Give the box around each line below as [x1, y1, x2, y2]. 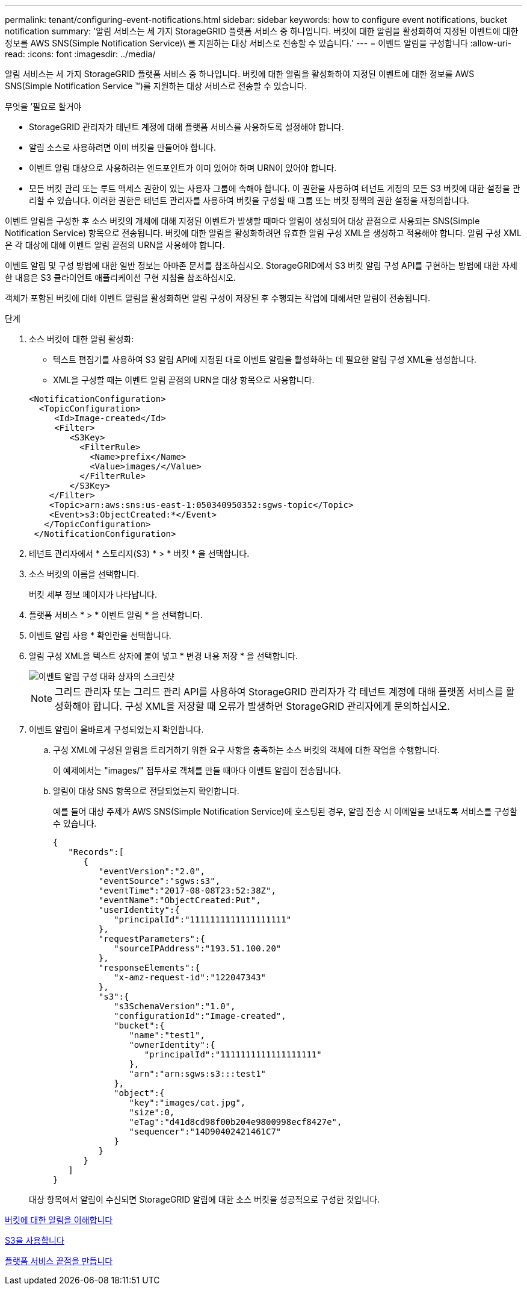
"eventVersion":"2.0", [98, 866, 205, 876]
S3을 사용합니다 [5, 1235, 64, 1245]
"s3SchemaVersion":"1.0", [114, 1001, 236, 1011]
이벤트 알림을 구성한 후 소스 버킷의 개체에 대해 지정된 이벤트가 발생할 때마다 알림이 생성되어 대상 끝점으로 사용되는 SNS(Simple [5, 216, 480, 226]
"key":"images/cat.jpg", [129, 1098, 246, 1107]
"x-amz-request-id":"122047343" [114, 972, 267, 982]
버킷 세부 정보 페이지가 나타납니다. [29, 589, 157, 600]
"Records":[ [68, 847, 125, 857]
